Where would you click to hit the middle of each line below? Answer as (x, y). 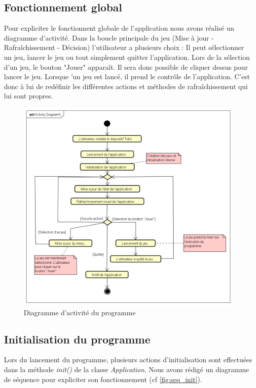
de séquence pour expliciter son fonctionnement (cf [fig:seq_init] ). (103, 379)
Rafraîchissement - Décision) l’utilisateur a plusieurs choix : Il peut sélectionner (124, 47)
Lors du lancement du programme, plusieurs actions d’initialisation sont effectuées (128, 360)
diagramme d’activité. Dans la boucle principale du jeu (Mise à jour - (109, 37)
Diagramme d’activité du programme (80, 312)
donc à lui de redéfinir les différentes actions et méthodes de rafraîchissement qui (126, 86)
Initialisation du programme (77, 339)
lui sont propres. (29, 96)
